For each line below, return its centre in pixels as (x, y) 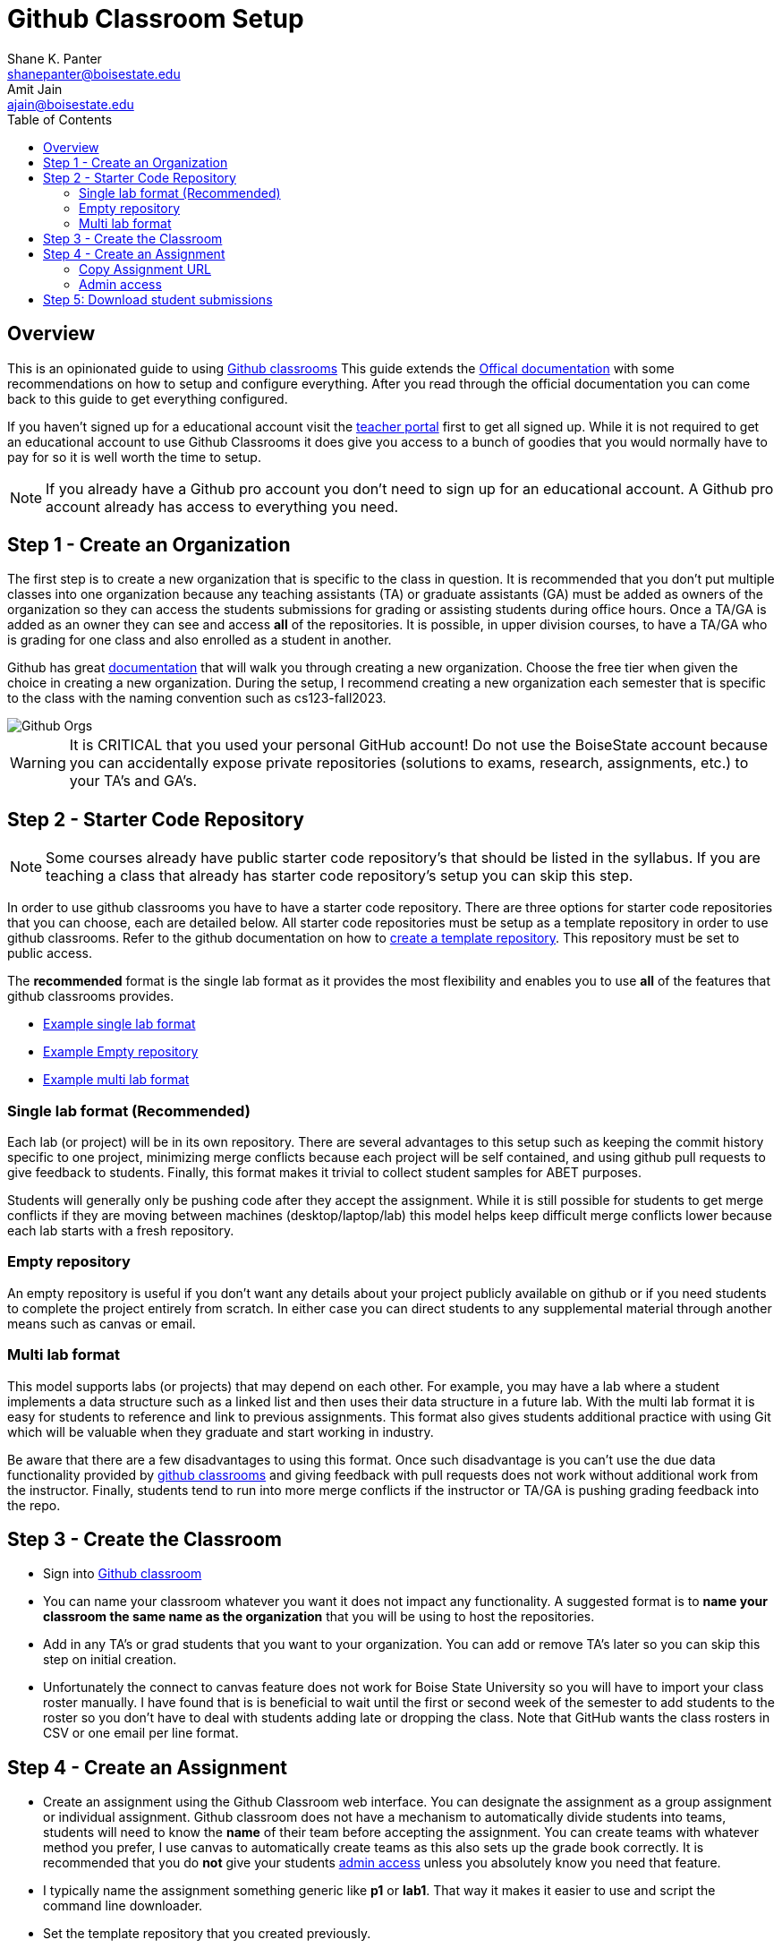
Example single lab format (119, 1024)
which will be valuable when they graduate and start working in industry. (221, 1431)
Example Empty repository (121, 1052)
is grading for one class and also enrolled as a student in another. (200, 640)
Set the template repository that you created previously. (207, 1934)
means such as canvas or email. (102, 1323)
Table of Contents (60, 119)
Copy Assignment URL (145, 269)
